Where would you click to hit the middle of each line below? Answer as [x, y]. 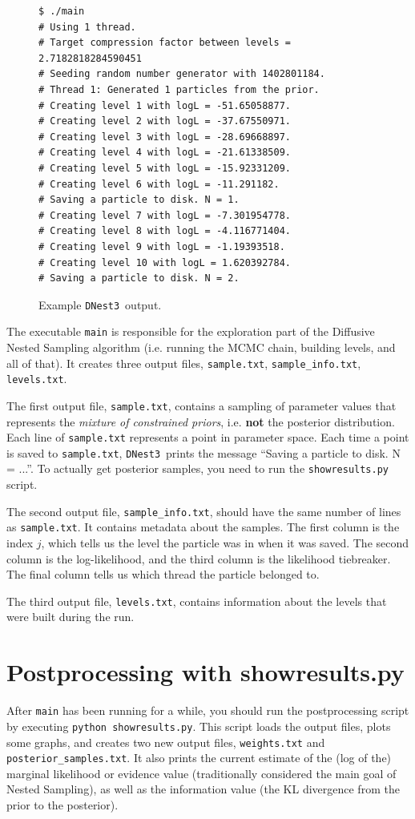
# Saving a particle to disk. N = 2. [139, 278]
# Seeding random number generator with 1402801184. [182, 74]
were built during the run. [71, 617]
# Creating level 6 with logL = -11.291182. [159, 184]
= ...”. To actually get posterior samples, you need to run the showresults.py [198, 468]
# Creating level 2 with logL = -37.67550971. [165, 121]
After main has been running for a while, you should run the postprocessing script [208, 710]
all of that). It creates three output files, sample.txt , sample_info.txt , [184, 363]
